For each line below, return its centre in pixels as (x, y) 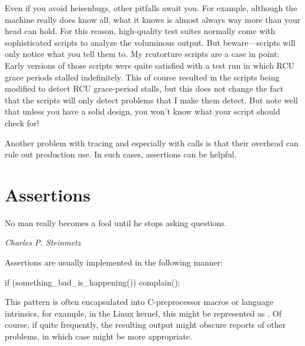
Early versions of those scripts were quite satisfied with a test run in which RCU (150, 65)
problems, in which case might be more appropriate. (98, 336)
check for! (22, 122)
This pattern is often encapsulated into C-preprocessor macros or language (139, 302)
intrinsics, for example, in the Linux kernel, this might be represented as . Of (143, 313)
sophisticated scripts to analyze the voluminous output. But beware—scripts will (150, 42)
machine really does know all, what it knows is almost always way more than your (153, 19)
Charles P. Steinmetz (43, 242)
